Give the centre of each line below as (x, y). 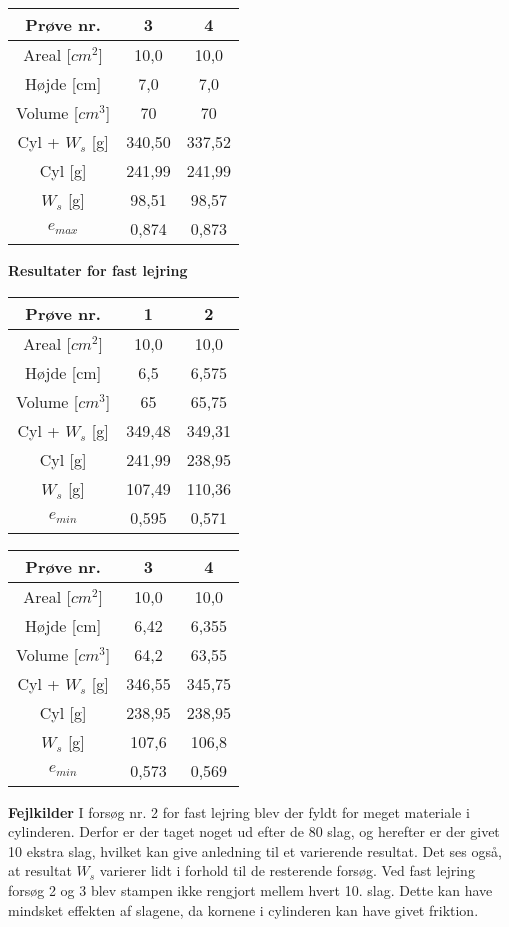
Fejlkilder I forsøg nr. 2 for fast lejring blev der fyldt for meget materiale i (239, 811)
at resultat (40, 870)
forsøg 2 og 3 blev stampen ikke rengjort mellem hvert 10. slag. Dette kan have (250, 889)
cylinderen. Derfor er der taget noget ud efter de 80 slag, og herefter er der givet (254, 831)
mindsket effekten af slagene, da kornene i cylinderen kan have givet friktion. (243, 909)
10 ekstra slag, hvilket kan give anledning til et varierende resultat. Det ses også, (255, 850)
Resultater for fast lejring (98, 270)
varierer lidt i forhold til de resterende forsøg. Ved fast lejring (287, 870)
